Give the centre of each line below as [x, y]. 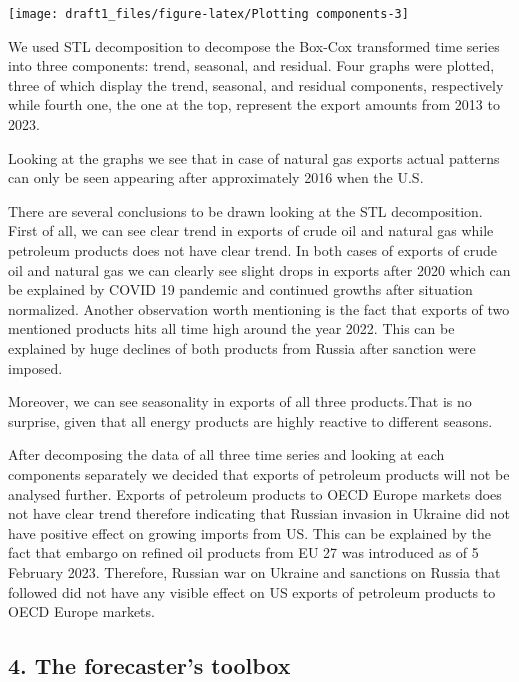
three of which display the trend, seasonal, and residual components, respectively [256, 84]
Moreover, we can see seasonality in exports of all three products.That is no [240, 401]
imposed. [35, 367]
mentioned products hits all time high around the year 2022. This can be [231, 328]
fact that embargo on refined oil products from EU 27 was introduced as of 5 [243, 552]
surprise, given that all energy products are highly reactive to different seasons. [250, 420]
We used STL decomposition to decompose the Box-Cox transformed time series [254, 45]
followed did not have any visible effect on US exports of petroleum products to [252, 591]
